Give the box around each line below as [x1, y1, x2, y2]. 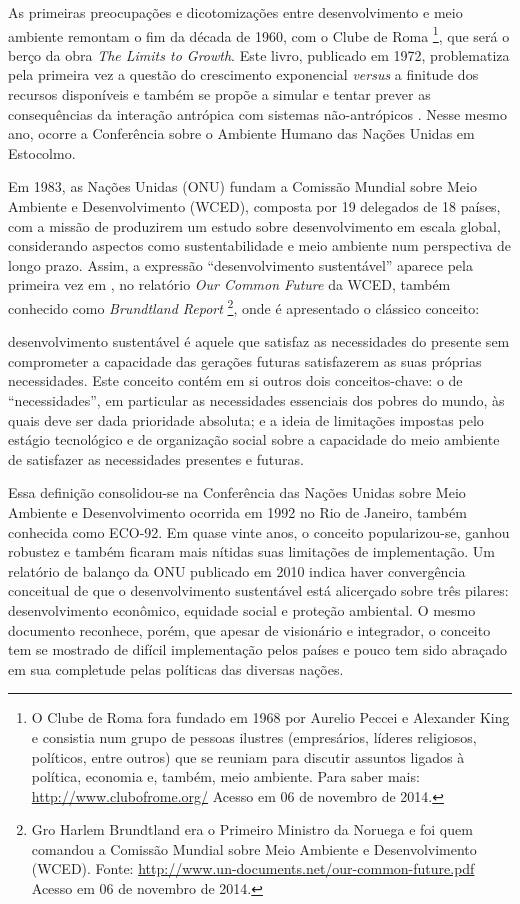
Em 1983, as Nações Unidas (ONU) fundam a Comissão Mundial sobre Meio [8, 176, 477, 197]
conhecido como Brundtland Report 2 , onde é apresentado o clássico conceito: [8, 294, 480, 318]
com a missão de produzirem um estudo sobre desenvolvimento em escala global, [8, 215, 501, 236]
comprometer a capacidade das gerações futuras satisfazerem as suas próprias [8, 350, 482, 371]
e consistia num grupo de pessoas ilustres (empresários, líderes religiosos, [31, 726, 477, 747]
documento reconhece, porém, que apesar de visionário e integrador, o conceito [8, 619, 491, 640]
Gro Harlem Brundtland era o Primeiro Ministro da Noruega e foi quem [31, 819, 473, 840]
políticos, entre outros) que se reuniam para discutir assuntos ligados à [31, 746, 465, 767]
